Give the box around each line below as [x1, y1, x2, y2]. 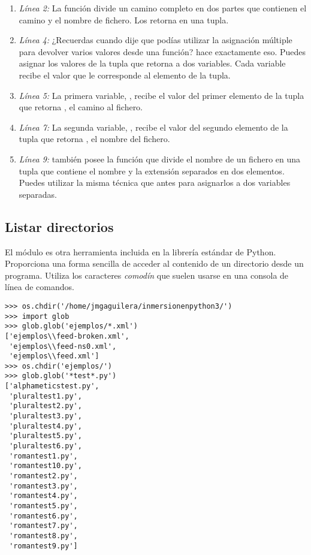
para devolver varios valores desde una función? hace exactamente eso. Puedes [19, 45, 306, 58]
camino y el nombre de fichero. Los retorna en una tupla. [19, 13, 229, 26]
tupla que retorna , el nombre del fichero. [19, 132, 170, 145]
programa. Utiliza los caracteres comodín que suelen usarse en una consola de [5, 269, 289, 281]
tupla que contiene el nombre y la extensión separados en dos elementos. [19, 164, 285, 177]
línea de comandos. [5, 280, 74, 293]
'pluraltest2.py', [9, 402, 82, 411]
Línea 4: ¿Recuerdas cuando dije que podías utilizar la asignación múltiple [19, 34, 292, 46]
